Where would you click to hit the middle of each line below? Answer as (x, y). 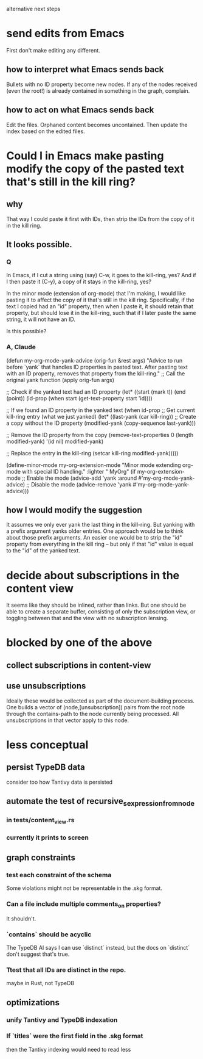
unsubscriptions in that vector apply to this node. (68, 720)
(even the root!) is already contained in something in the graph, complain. (98, 90)
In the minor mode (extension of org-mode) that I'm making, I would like (96, 294)
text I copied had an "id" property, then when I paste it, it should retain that (100, 306)
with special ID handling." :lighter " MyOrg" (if (79, 471)
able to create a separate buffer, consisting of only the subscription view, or (101, 612)
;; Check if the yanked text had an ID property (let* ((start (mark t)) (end (96, 392)
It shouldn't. (21, 919)
